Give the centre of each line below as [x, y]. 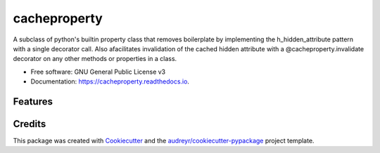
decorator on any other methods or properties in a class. [95, 59]
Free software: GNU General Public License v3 [98, 72]
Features [33, 101]
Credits [30, 124]
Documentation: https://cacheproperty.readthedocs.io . [110, 81]
